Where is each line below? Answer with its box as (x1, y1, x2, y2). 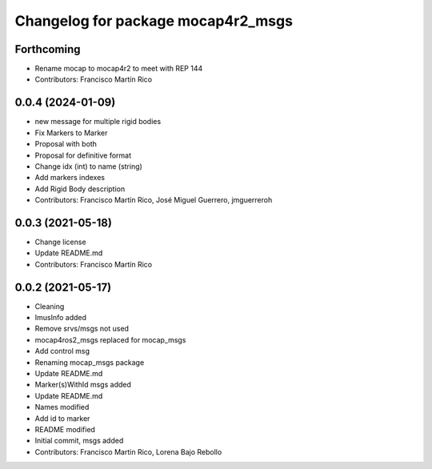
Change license (34, 237, 87, 247)
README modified (34, 424, 96, 434)
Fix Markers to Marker (34, 128, 108, 138)
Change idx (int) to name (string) (34, 161, 143, 171)
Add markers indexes (34, 173, 106, 182)
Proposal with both (34, 139, 98, 149)
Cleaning (34, 301, 65, 311)
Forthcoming (14, 42, 81, 56)
